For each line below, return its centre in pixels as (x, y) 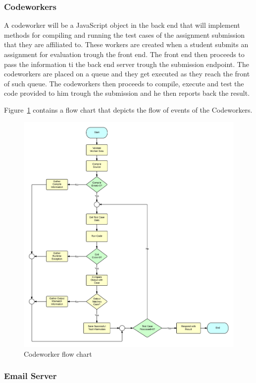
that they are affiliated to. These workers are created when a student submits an (126, 44)
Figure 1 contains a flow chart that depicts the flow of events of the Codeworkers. (128, 109)
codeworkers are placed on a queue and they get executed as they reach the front (127, 74)
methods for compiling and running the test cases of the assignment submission (125, 34)
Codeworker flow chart (58, 353)
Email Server (30, 376)
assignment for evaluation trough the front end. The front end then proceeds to (124, 54)
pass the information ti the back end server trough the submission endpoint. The (127, 64)
